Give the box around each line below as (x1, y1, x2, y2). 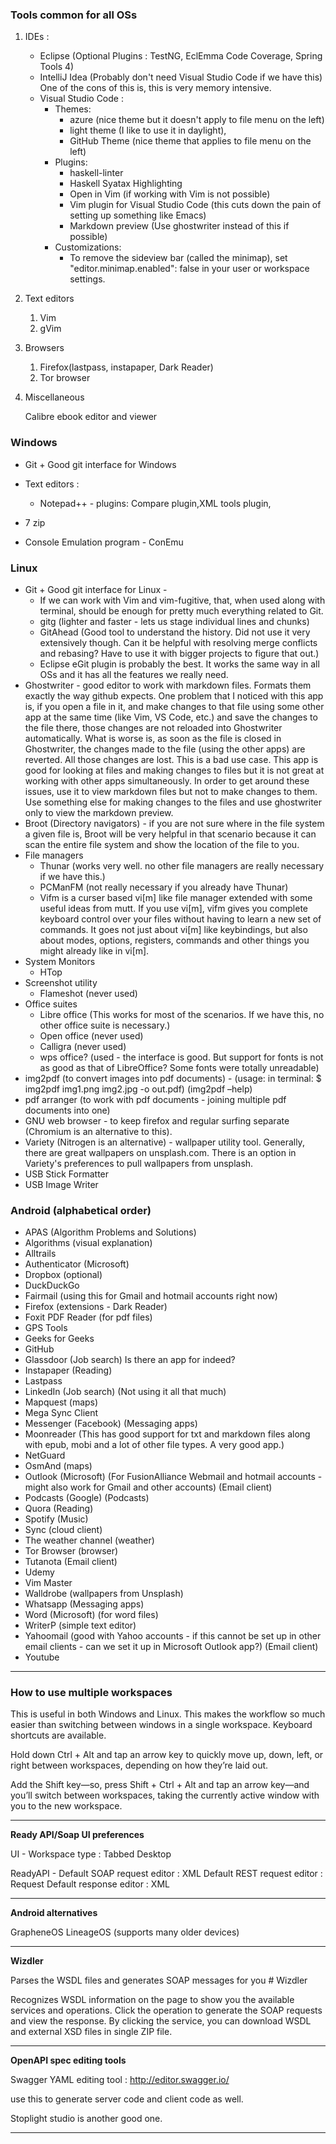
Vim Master (24, 1577, 73, 1589)
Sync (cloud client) (24, 1524, 103, 1536)
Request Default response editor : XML (10, 1878, 170, 1890)
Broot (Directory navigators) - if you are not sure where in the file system (24, 817, 325, 829)
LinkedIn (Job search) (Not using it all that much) (24, 1386, 227, 1398)
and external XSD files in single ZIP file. (10, 2026, 173, 2038)
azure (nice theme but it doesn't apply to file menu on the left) (69, 114, 325, 126)
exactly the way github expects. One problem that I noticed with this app (24, 689, 324, 702)
